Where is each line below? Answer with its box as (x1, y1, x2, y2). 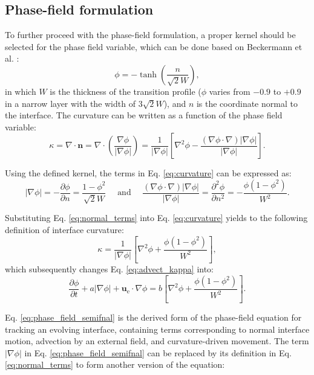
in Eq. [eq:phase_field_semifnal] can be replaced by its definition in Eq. (24, 346, 292, 359)
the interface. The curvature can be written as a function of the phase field (5, 109, 283, 121)
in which (5, 85, 36, 97)
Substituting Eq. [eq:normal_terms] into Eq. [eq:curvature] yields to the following (5, 211, 308, 224)
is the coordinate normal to (196, 97, 298, 109)
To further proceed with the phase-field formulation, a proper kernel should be (5, 28, 296, 41)
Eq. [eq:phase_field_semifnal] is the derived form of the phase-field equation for (5, 310, 302, 323)
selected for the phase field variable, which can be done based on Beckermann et (5, 40, 303, 53)
